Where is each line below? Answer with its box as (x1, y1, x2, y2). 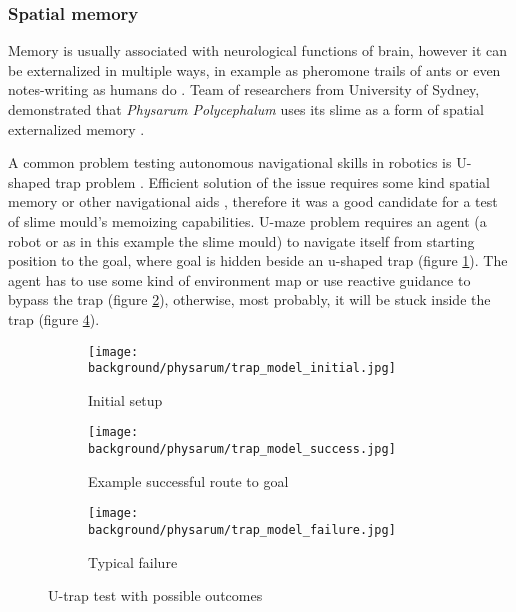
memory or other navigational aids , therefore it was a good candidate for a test (8, 191, 498, 212)
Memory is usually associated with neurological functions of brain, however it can (8, 40, 508, 61)
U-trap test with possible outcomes (48, 585, 263, 606)
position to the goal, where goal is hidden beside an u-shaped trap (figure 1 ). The (8, 250, 508, 271)
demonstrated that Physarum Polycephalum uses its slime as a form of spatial (8, 99, 484, 119)
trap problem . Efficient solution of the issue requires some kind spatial (55, 171, 490, 192)
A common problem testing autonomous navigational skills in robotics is (8, 152, 452, 173)
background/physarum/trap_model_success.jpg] (88, 442, 396, 457)
